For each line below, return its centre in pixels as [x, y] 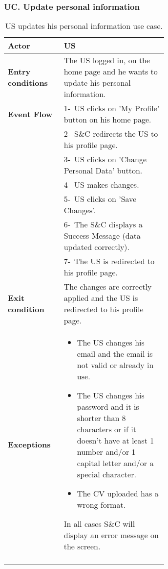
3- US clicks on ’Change [105, 159]
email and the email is [115, 354]
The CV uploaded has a [118, 494]
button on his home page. [107, 120]
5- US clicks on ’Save [100, 199]
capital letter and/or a [115, 463]
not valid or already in [115, 365]
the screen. [82, 546]
